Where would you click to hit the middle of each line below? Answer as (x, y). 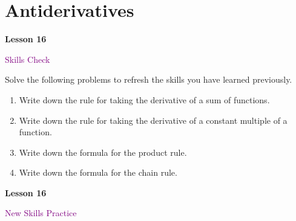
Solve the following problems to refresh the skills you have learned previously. (149, 79)
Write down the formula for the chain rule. (98, 172)
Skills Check (28, 59)
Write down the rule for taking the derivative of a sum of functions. (144, 99)
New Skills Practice (41, 213)
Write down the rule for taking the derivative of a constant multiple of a (153, 120)
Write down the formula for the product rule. (103, 152)
